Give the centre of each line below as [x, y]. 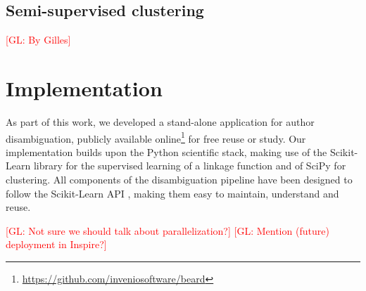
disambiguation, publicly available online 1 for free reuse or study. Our [156, 137]
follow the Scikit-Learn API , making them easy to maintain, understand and [172, 193]
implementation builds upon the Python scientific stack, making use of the [166, 151]
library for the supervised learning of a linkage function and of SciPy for [190, 166]
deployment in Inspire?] [56, 244]
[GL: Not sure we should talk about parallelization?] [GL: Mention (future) [168, 230]
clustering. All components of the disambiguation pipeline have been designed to [179, 179]
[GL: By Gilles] [38, 40]
